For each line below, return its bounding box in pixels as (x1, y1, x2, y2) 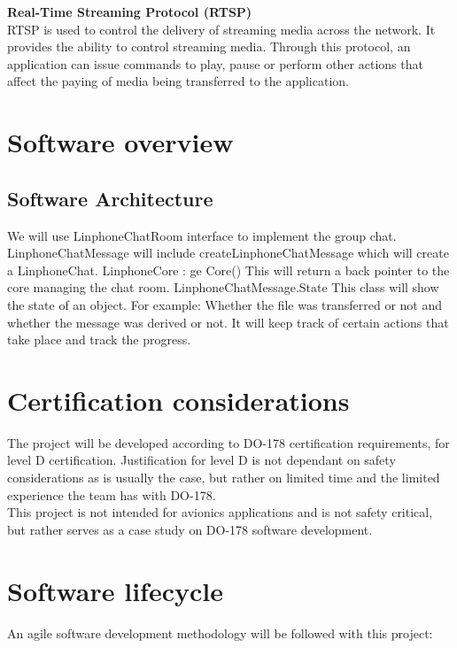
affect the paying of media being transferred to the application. (7, 72, 349, 90)
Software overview (7, 124, 234, 160)
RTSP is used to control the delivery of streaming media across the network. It (7, 19, 436, 38)
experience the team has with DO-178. (7, 485, 216, 504)
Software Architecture (7, 184, 213, 212)
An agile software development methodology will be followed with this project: (7, 623, 433, 642)
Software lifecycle (7, 572, 223, 608)
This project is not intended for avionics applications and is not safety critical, (7, 503, 433, 521)
